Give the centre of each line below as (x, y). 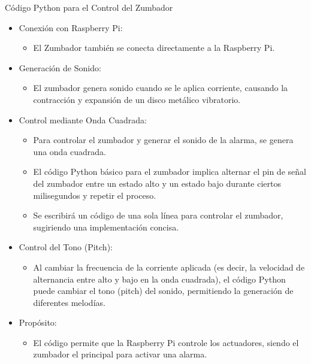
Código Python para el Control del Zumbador (89, 7)
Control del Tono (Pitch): (66, 247)
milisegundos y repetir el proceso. (95, 195)
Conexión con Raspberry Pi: (71, 27)
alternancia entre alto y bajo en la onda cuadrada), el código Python (159, 279)
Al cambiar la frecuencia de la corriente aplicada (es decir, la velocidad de (169, 267)
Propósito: (38, 322)
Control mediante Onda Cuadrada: (83, 119)
